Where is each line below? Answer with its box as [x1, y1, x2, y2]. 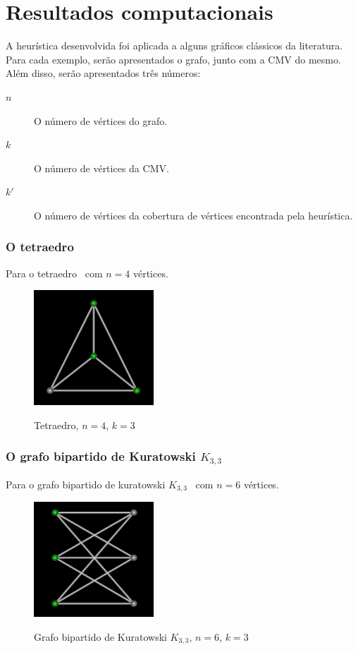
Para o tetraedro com [6, 265, 103, 280]
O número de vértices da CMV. [34, 160, 169, 175]
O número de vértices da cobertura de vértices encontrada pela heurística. [34, 207, 353, 222]
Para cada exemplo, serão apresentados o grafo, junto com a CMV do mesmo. [6, 52, 341, 66]
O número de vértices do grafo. [34, 113, 168, 128]
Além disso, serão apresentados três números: [6, 66, 201, 80]
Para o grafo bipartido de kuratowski [6, 476, 166, 491]
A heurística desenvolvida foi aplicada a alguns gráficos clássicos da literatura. [6, 38, 343, 53]
